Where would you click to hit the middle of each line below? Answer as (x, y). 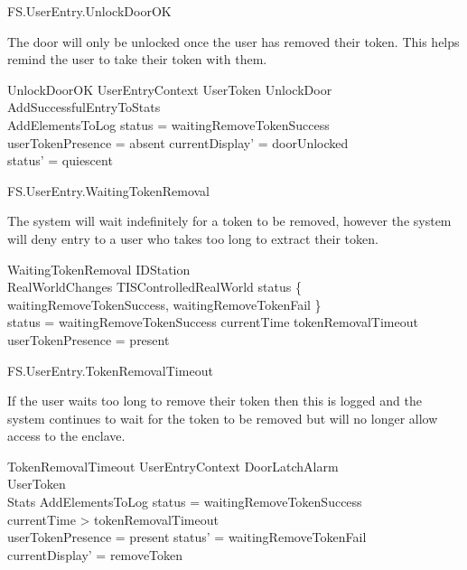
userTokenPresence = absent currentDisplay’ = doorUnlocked (178, 142)
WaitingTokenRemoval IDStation (99, 269)
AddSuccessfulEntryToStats (84, 107)
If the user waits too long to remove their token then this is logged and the (215, 401)
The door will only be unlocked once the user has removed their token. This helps (233, 41)
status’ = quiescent (60, 160)
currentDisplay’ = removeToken (95, 554)
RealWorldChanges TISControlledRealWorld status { (154, 287)
